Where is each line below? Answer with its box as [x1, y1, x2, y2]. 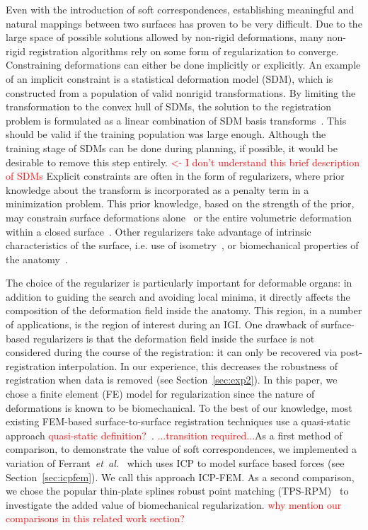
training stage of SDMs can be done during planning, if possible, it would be [6, 140, 338, 155]
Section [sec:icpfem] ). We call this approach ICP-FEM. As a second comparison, [6, 469, 355, 484]
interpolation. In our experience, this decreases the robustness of [58, 358, 338, 373]
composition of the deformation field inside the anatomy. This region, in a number [6, 303, 362, 318]
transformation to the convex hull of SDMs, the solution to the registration [6, 99, 331, 114]
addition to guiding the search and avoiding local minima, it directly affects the [6, 289, 350, 304]
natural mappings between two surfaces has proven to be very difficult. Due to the [6, 16, 362, 30]
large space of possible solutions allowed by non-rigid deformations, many [6, 30, 323, 45]
